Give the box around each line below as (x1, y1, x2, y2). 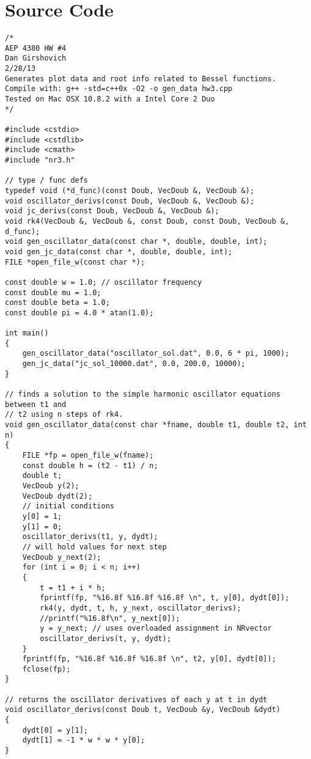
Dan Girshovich (5, 54, 67, 63)
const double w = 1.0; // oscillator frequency (5, 277, 202, 287)
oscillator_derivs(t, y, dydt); (40, 634, 172, 643)
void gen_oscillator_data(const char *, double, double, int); (5, 237, 268, 246)
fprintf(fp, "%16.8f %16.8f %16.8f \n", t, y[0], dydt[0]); (40, 593, 290, 603)
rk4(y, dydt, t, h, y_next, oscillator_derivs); (40, 603, 241, 612)
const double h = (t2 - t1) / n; (22, 461, 158, 470)
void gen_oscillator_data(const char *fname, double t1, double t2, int (5, 420, 307, 430)
